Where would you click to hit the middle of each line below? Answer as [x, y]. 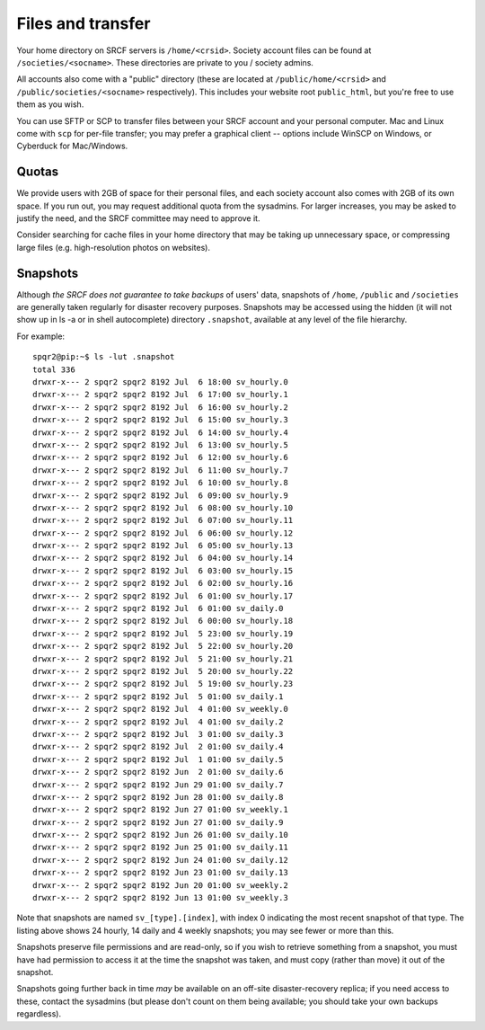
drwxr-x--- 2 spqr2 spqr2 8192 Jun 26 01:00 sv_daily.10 [161, 835]
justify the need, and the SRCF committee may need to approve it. [138, 218]
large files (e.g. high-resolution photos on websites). [114, 247]
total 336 [54, 369]
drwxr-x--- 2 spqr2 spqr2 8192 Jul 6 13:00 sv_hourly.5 [161, 444]
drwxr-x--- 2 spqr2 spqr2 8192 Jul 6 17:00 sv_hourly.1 [161, 395]
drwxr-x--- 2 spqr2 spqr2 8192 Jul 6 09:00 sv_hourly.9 [161, 495]
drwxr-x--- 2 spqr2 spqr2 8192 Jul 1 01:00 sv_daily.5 [158, 759]
